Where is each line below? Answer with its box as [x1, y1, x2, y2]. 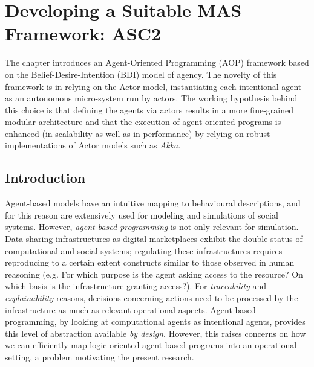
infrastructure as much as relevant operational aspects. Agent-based [5, 303, 256, 316]
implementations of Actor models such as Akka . [5, 139, 181, 152]
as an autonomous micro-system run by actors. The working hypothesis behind [5, 92, 298, 104]
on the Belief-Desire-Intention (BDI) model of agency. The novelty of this [5, 68, 277, 80]
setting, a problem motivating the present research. [5, 350, 194, 363]
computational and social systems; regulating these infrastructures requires [5, 244, 283, 257]
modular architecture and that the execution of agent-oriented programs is [5, 115, 281, 128]
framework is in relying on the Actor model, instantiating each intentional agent [5, 80, 302, 92]
